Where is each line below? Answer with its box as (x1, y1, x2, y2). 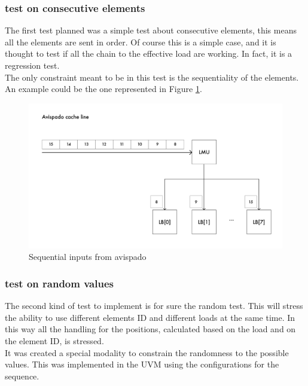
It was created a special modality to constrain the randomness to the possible (5, 346, 289, 359)
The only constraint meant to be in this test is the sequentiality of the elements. (5, 71, 299, 83)
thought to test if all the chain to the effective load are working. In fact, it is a (5, 47, 292, 60)
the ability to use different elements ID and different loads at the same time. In (5, 311, 295, 323)
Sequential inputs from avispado (29, 250, 147, 263)
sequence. (5, 369, 39, 382)
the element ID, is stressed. (5, 335, 104, 347)
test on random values (5, 275, 114, 290)
